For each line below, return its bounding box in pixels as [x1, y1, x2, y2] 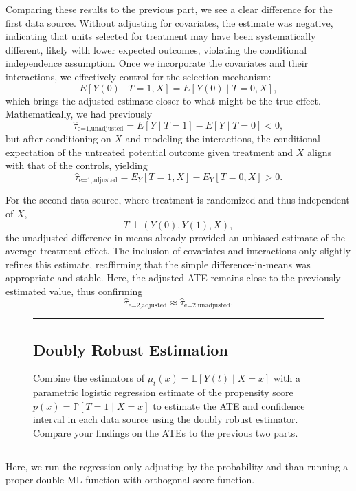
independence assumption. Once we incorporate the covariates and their [5, 56, 309, 70]
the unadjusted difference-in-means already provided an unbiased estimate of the [5, 230, 345, 244]
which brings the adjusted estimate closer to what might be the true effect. [5, 93, 321, 107]
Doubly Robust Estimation [33, 338, 228, 360]
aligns [307, 144, 332, 159]
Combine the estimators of [33, 371, 144, 385]
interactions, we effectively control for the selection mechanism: [5, 69, 271, 83]
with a [274, 371, 300, 385]
